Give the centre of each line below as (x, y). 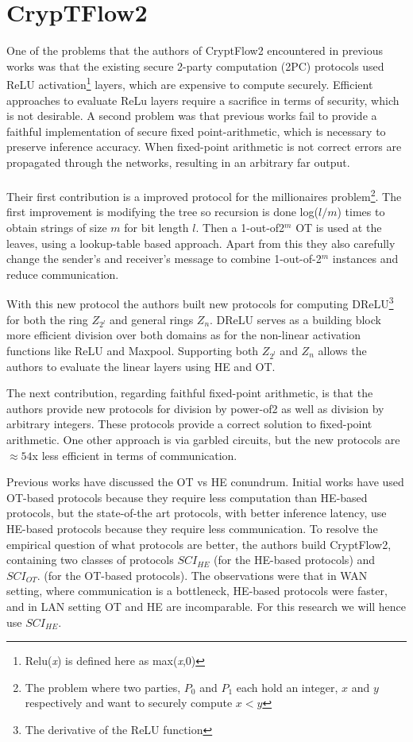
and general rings (151, 319)
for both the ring (47, 319)
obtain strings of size (57, 227)
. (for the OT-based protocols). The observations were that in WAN (202, 575)
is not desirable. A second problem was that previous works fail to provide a (192, 116)
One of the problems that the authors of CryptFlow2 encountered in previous (195, 50)
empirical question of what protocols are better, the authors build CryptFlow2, (199, 544)
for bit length (156, 227)
